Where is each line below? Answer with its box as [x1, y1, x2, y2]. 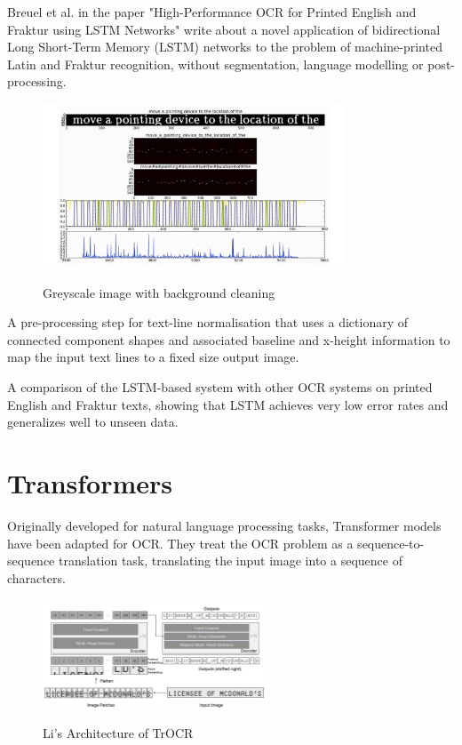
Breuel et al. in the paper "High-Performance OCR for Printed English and [7, 3, 417, 20]
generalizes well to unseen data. [7, 413, 179, 431]
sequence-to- [357, 533, 425, 552]
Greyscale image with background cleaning [43, 283, 275, 301]
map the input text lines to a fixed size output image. [7, 348, 299, 366]
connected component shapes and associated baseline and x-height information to [7, 330, 450, 348]
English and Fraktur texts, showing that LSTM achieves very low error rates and [7, 395, 449, 413]
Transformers [7, 465, 173, 501]
